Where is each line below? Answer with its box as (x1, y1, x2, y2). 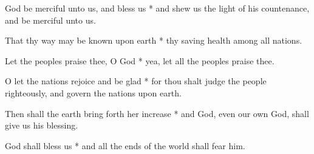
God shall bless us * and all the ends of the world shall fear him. (5, 139, 245, 152)
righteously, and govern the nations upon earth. (5, 86, 182, 99)
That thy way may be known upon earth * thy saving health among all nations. (5, 34, 302, 47)
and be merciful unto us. (5, 13, 96, 26)
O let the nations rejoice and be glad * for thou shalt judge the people (5, 75, 267, 87)
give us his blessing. (5, 119, 78, 132)
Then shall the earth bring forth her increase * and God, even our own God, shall (5, 107, 309, 119)
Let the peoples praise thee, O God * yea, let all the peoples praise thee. (5, 54, 275, 67)
